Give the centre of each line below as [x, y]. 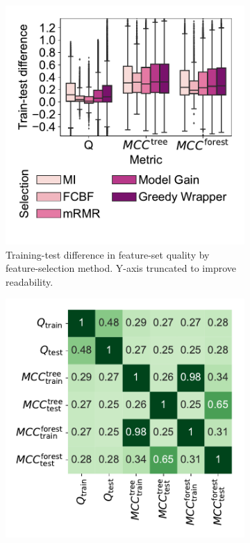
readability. [30, 281]
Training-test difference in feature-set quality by [108, 254]
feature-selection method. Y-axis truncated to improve [121, 268]
